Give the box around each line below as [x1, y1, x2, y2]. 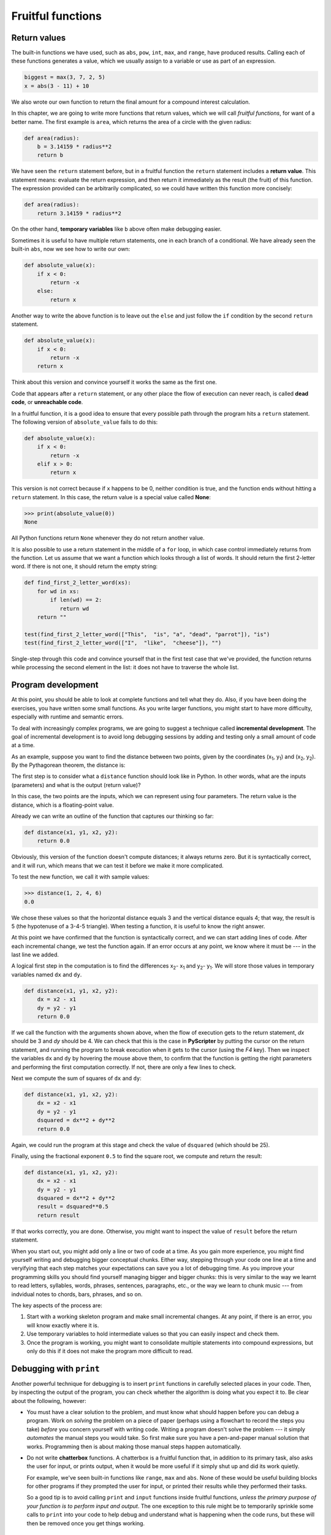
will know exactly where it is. [26, 1321, 99, 1329]
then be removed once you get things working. [26, 1520, 145, 1527]
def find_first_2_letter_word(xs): [24, 579, 131, 586]
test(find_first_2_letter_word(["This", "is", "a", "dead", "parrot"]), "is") [24, 631, 270, 638]
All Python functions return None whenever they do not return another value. [11, 534, 205, 542]
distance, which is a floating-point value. [11, 801, 115, 809]
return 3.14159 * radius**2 [37, 209, 122, 217]
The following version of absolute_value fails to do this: [11, 418, 158, 426]
